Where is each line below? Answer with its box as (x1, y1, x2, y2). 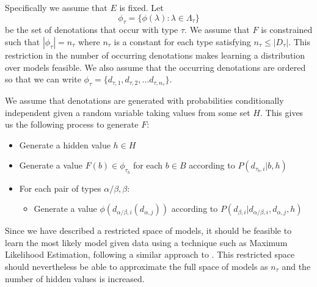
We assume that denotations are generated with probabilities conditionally (5, 94, 284, 107)
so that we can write (5, 73, 81, 85)
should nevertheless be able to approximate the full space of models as (5, 260, 268, 272)
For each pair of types (19, 181, 101, 194)
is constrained (261, 23, 313, 36)
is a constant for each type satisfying (114, 35, 251, 48)
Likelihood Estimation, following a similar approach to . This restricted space (5, 248, 295, 261)
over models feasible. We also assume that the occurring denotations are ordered (5, 60, 306, 73)
